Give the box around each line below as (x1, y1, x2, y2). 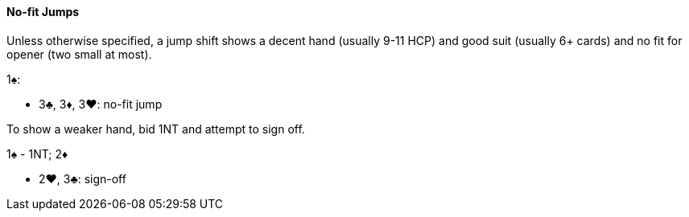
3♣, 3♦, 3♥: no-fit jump (39, 96, 163, 111)
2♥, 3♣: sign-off (39, 171, 126, 186)
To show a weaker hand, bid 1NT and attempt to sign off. (6, 121, 305, 136)
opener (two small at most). (6, 47, 152, 61)
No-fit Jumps (6, 5, 80, 18)
